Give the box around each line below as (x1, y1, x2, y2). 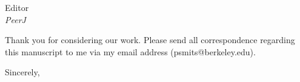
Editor (5, 1, 29, 13)
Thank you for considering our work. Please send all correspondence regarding (5, 33, 295, 46)
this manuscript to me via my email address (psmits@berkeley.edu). (5, 45, 256, 58)
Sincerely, (5, 66, 40, 78)
